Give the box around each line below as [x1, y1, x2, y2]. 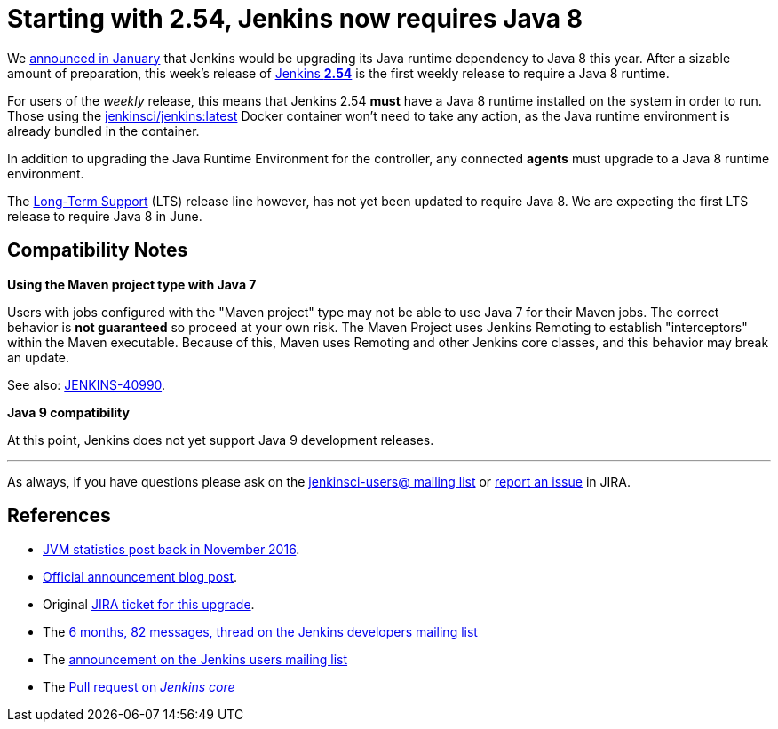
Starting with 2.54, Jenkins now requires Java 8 [7, 4, 583, 34]
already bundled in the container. [7, 123, 200, 139]
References [7, 504, 111, 527]
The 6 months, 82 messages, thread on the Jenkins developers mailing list [43, 624, 478, 640]
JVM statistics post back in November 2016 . [43, 542, 300, 558]
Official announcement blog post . [43, 569, 238, 585]
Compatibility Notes [7, 239, 188, 262]
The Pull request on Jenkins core [43, 679, 235, 695]
